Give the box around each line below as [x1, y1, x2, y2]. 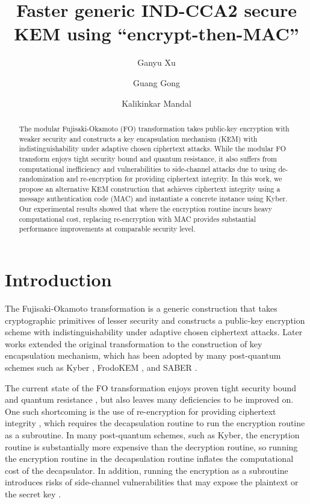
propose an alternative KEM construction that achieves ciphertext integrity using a [19, 183, 281, 194]
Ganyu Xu [137, 56, 176, 69]
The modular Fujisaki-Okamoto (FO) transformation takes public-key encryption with [19, 123, 290, 133]
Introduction [5, 267, 112, 292]
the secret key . [5, 487, 61, 500]
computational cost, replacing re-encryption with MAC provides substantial [19, 213, 256, 224]
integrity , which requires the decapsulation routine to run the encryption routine [5, 417, 305, 429]
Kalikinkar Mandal [122, 96, 191, 109]
